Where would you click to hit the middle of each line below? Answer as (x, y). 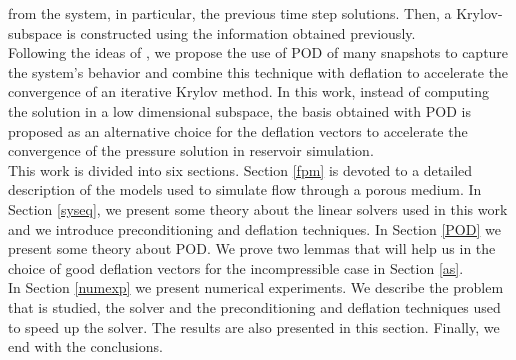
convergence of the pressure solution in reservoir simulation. (191, 150)
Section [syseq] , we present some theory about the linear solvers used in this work (258, 208)
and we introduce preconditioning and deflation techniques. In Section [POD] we (254, 228)
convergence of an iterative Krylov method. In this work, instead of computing (248, 91)
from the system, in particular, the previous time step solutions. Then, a (230, 13)
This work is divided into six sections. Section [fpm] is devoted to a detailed (240, 169)
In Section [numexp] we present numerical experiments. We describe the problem (256, 287)
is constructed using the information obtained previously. (241, 32)
